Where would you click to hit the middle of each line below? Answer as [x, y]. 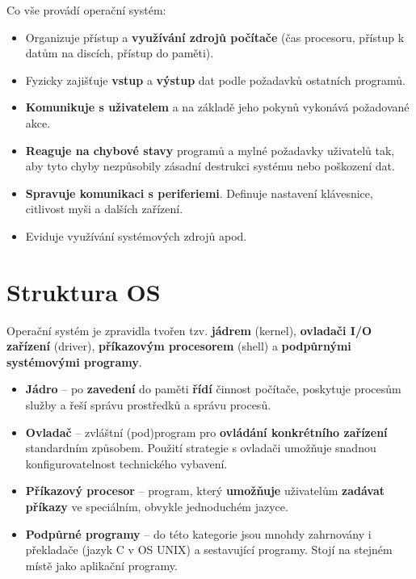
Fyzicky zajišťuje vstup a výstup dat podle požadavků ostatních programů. [215, 80]
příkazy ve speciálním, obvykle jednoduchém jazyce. [157, 506]
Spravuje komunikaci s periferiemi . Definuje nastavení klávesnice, [199, 193]
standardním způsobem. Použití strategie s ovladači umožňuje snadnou [201, 448]
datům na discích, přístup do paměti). [120, 53]
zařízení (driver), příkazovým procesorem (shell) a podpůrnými [179, 346]
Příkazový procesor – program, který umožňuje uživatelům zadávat [205, 491]
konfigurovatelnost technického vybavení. [126, 463]
